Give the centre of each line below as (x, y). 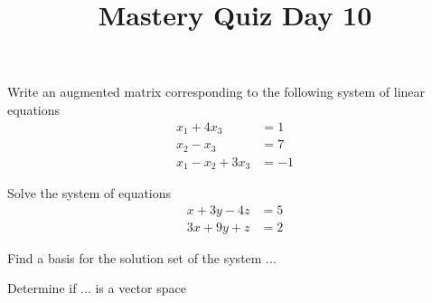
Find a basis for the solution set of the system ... (142, 257)
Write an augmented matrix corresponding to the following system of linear (216, 92)
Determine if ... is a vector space (97, 288)
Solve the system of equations (89, 193)
